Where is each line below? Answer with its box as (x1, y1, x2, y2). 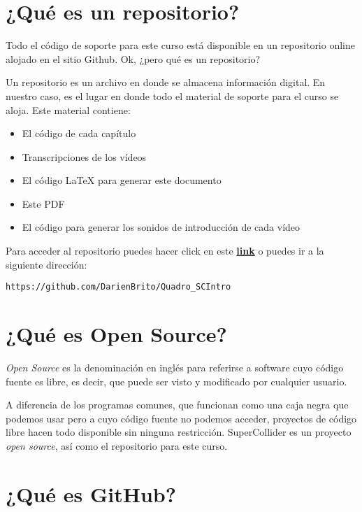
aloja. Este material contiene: (6, 102, 131, 117)
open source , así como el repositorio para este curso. (6, 439, 228, 453)
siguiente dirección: (6, 257, 87, 271)
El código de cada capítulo (22, 126, 136, 141)
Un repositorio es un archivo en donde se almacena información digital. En (6, 75, 326, 90)
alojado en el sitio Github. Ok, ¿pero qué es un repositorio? (6, 51, 261, 66)
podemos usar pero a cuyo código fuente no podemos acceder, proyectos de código (6, 411, 357, 425)
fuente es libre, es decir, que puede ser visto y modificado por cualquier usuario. (6, 374, 347, 388)
